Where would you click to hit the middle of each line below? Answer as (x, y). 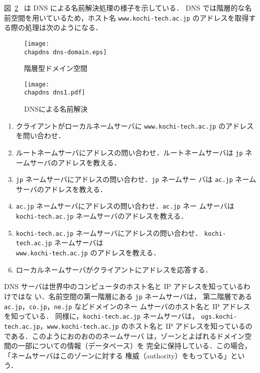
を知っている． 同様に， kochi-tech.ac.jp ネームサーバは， (101, 316)
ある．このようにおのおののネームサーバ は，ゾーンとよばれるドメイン (128, 336)
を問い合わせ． (40, 135)
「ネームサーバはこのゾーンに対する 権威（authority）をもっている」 (117, 355)
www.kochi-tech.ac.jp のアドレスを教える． (88, 253)
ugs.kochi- (219, 317)
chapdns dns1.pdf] (55, 93)
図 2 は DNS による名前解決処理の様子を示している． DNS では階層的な (124, 8)
